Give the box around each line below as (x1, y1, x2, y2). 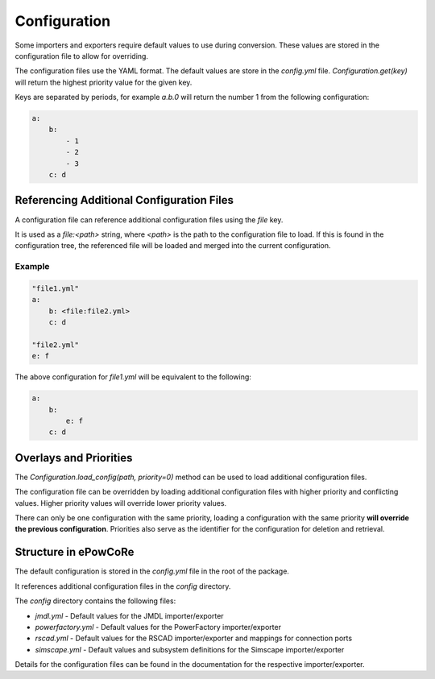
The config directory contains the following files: (14, 596, 176, 606)
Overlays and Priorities (14, 451, 133, 465)
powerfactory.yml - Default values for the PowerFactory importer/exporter (35, 622, 282, 631)
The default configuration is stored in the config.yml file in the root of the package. (14, 566, 290, 576)
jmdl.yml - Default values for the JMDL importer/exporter (35, 611, 225, 620)
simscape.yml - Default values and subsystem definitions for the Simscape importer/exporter (35, 644, 345, 654)
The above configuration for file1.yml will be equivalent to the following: (14, 372, 251, 382)
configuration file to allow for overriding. (14, 51, 149, 60)
